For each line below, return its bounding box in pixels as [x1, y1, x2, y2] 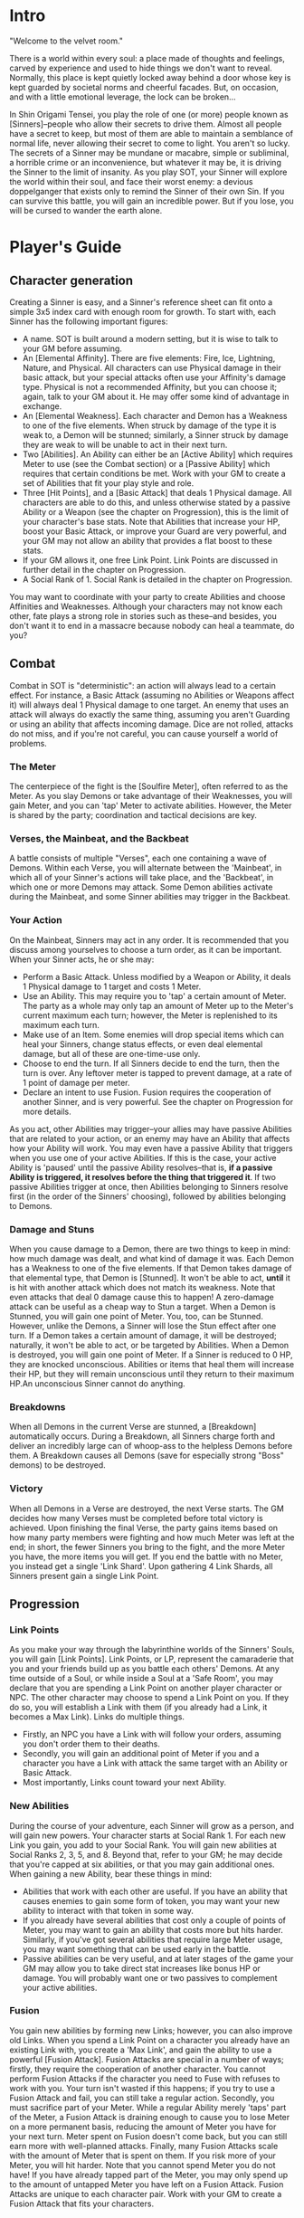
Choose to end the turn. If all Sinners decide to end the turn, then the [22, 1058, 280, 1069]
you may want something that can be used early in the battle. [22, 1943, 252, 1955]
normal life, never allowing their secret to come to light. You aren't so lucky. [9, 138, 290, 148]
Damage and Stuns [9, 1223, 95, 1235]
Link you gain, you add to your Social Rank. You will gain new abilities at [9, 1839, 278, 1851]
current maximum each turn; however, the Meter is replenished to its [22, 1010, 278, 1021]
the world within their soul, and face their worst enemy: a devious [9, 176, 253, 186]
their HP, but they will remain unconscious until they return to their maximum [9, 1368, 295, 1379]
